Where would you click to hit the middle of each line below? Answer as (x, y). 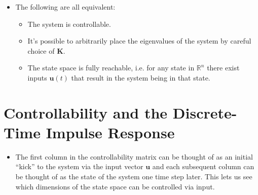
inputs (37, 77)
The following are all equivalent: (65, 7)
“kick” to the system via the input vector (79, 166)
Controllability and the (86, 112)
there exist (223, 68)
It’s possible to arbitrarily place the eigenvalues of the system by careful (139, 41)
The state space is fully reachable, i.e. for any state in (111, 68)
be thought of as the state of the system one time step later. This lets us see (134, 177)
